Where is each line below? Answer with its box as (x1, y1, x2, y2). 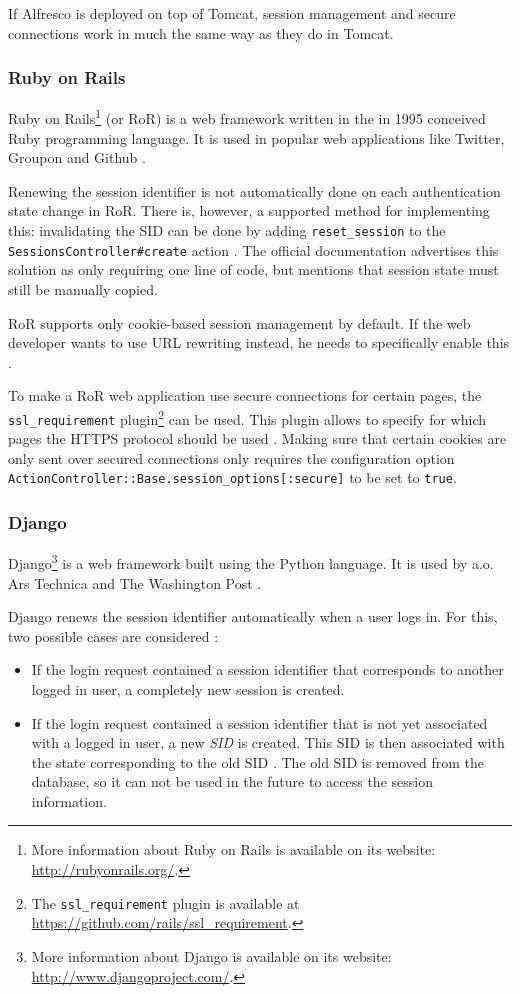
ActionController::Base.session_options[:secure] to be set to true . (8, 467, 457, 488)
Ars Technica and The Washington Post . (8, 572, 262, 593)
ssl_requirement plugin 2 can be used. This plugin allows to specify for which (8, 405, 487, 429)
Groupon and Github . (8, 147, 146, 168)
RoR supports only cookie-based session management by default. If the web (8, 312, 471, 333)
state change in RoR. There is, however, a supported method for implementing (8, 200, 490, 221)
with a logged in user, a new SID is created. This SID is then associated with (31, 732, 505, 753)
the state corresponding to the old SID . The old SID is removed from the (31, 751, 485, 772)
